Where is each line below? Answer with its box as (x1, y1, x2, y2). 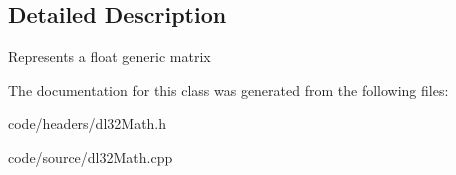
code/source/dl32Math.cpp (8, 146, 173, 167)
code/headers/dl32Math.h (8, 113, 167, 134)
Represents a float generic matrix (8, 46, 211, 67)
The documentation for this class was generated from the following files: (8, 79, 449, 100)
